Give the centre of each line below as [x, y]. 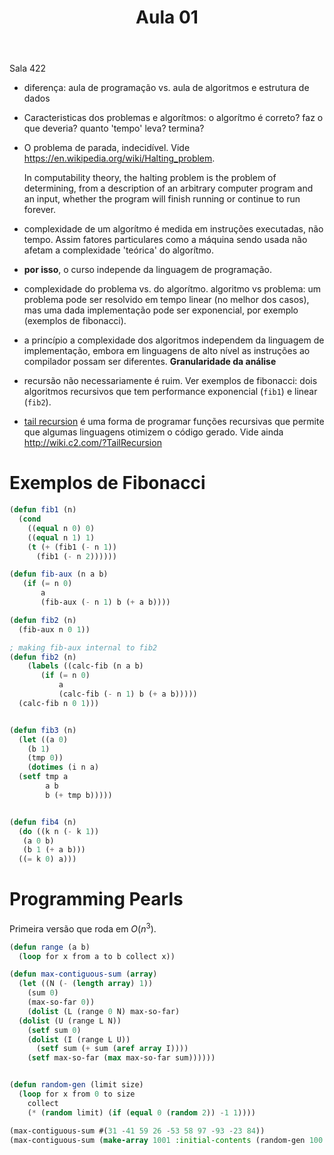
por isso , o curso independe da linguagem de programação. [147, 270]
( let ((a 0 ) [43, 739]
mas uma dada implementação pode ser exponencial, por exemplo [161, 310]
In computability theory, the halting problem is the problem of [150, 178]
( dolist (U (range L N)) [70, 1021]
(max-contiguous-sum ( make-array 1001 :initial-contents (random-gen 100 [166, 1140]
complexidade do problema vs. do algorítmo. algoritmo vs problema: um [172, 289]
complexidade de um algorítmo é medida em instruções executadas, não [173, 229]
